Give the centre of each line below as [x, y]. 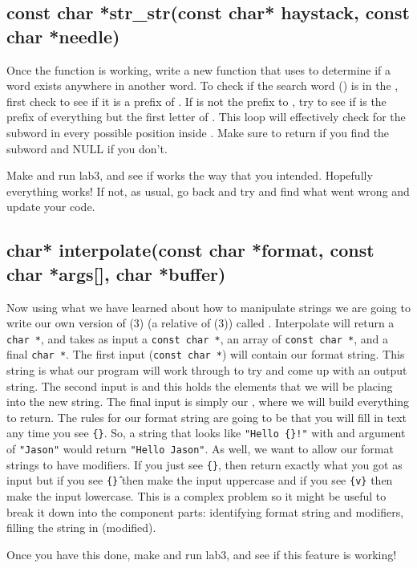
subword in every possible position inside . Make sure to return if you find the [198, 132]
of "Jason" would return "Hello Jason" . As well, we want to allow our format [200, 449]
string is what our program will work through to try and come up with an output [207, 370]
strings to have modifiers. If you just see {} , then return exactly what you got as [204, 464]
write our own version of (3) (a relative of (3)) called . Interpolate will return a [200, 323]
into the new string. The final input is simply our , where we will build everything [208, 402]
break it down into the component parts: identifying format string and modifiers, [205, 511]
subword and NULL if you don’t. [87, 148]
